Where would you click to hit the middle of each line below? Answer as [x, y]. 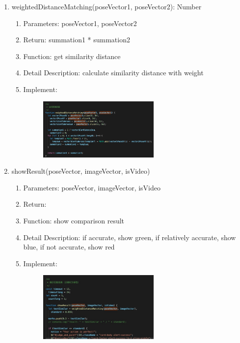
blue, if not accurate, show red [69, 247]
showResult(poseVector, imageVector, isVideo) [81, 171]
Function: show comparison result [74, 220]
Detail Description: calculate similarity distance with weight [113, 73]
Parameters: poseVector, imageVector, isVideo [92, 187]
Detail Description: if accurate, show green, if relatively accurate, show [130, 237]
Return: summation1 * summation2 [77, 40]
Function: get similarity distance [72, 56]
